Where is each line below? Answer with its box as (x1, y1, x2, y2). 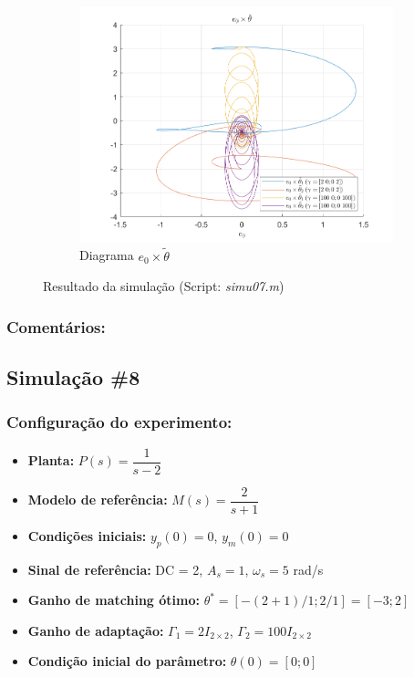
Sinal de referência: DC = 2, (27, 559, 203, 578)
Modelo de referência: (27, 490, 168, 509)
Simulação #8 (6, 363, 140, 391)
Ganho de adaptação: (27, 620, 164, 640)
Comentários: (6, 315, 106, 338)
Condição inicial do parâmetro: (27, 651, 227, 671)
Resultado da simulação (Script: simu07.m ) (43, 276, 285, 296)
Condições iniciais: (27, 526, 147, 545)
